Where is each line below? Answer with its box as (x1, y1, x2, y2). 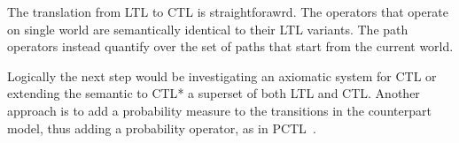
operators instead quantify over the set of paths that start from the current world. (7, 37, 454, 56)
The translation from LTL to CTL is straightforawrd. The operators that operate (7, 3, 448, 20)
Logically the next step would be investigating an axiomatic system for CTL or (7, 66, 437, 85)
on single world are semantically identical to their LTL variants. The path (7, 19, 408, 38)
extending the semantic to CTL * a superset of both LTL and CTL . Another (7, 84, 420, 102)
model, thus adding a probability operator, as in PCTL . (7, 118, 316, 137)
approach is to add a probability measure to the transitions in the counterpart (7, 101, 432, 119)
